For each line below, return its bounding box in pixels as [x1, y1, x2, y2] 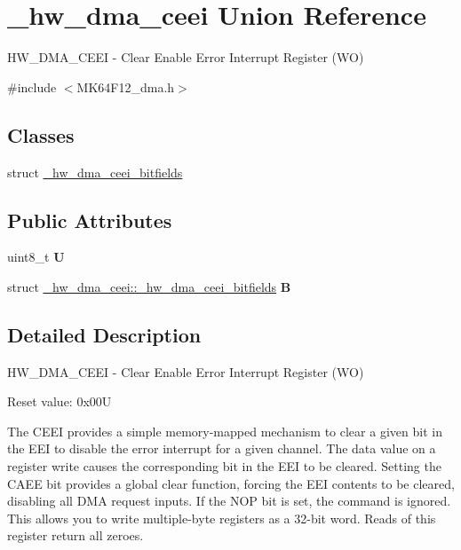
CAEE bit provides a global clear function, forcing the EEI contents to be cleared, [7, 474, 455, 492]
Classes [7, 121, 75, 148]
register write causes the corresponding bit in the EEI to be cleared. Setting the [7, 457, 441, 475]
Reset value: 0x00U [7, 392, 112, 411]
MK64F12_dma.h [76, 77, 175, 96]
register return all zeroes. [7, 526, 144, 545]
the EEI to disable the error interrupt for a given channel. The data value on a [7, 439, 436, 458]
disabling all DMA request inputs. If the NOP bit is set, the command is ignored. [7, 491, 451, 510]
